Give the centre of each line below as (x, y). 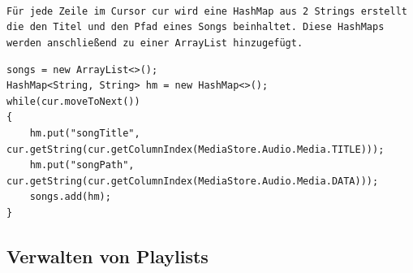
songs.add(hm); (70, 197)
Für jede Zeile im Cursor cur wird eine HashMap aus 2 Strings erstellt (207, 11)
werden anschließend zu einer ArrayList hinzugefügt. (155, 43)
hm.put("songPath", (82, 165)
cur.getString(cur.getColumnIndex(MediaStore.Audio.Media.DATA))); (193, 181)
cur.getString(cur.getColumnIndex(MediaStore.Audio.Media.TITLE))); (196, 149)
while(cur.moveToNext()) (73, 101)
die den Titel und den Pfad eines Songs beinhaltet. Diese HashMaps (196, 27)
